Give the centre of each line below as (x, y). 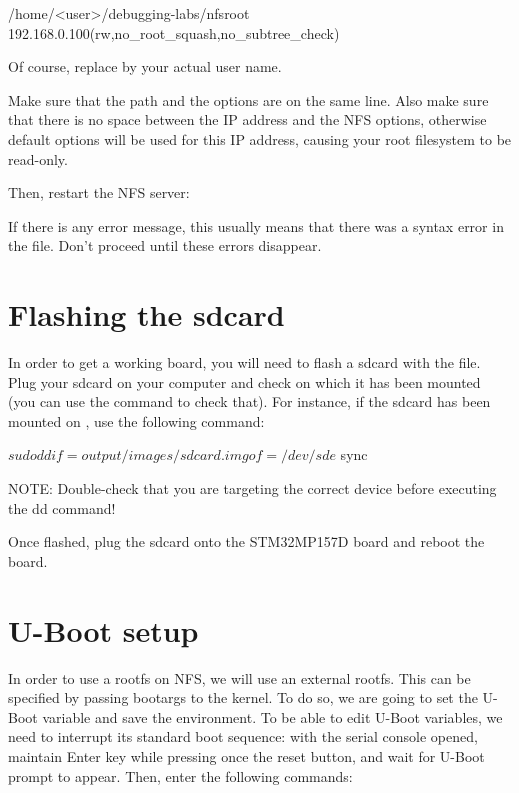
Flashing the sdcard (146, 314)
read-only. (38, 158)
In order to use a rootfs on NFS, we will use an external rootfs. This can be (239, 677)
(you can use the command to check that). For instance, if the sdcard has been (249, 401)
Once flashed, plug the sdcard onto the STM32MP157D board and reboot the (246, 541)
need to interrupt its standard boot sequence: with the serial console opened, (243, 736)
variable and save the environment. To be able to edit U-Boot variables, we (272, 716)
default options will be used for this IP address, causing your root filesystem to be (260, 138)
